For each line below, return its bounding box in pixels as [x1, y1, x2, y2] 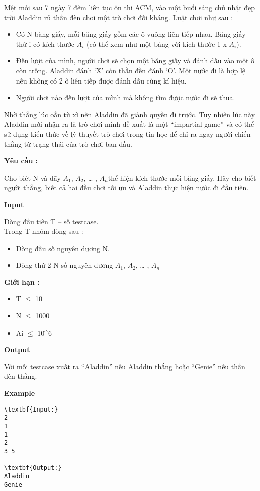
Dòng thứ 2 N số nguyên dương [16, 260, 113, 270]
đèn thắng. [4, 371, 37, 381]
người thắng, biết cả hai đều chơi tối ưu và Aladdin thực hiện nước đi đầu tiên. [4, 182, 249, 193]
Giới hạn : [4, 276, 40, 287]
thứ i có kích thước [16, 38, 75, 49]
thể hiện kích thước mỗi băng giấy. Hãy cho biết [108, 172, 256, 183]
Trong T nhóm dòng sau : [4, 226, 83, 236]
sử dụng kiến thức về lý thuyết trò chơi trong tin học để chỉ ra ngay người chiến [4, 128, 251, 139]
